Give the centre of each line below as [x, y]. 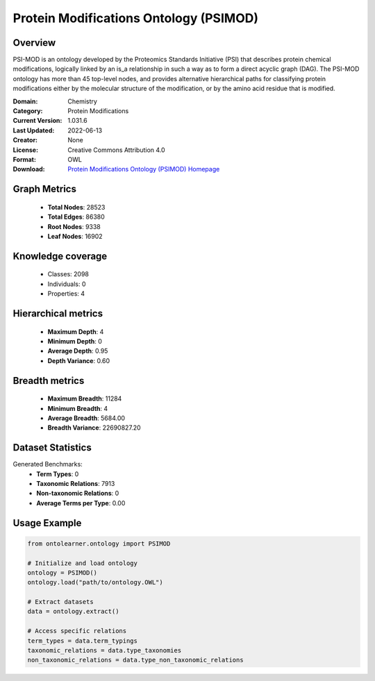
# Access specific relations [77, 631]
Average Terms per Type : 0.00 [81, 503]
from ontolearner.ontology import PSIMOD [99, 544]
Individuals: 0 [67, 284]
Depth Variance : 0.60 [79, 360]
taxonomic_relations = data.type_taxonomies [105, 650]
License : [25, 150]
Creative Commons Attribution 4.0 [117, 150]
